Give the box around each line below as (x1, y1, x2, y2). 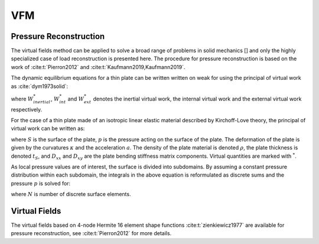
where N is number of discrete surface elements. (11, 191, 131, 198)
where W (11, 95, 34, 102)
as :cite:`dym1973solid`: (11, 83, 69, 90)
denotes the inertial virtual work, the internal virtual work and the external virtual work (93, 95, 302, 102)
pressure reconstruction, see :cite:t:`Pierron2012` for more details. (11, 230, 172, 237)
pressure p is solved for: (11, 180, 71, 187)
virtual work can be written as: (11, 125, 85, 132)
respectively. (11, 106, 43, 113)
